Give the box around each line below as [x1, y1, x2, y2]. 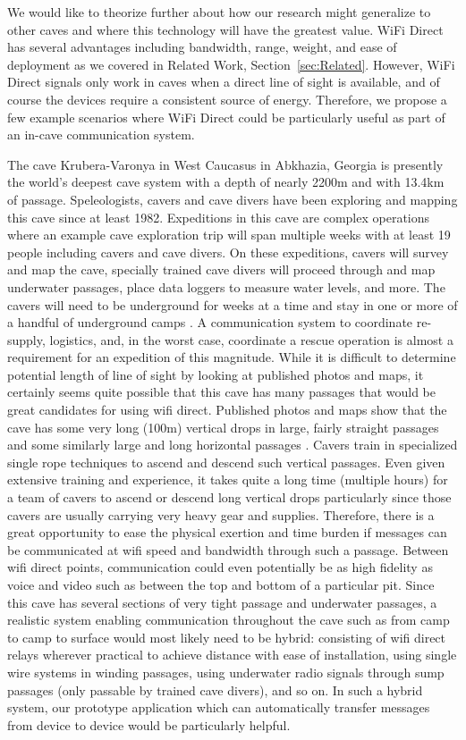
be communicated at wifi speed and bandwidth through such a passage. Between [7, 540, 449, 559]
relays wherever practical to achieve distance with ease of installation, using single [7, 645, 457, 664]
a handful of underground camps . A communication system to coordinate [7, 313, 413, 332]
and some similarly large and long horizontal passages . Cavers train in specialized [7, 435, 458, 454]
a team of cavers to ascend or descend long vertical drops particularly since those [7, 488, 452, 507]
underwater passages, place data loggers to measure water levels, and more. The [7, 277, 445, 296]
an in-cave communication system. [7, 125, 195, 144]
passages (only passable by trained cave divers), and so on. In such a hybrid [7, 680, 423, 699]
